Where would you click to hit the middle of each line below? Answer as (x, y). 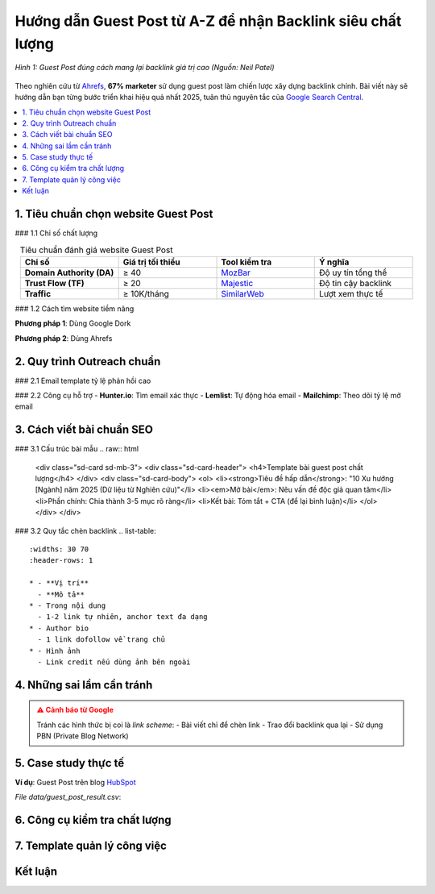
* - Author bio (59, 628)
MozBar (236, 272)
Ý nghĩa (334, 262)
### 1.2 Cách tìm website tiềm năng (75, 308)
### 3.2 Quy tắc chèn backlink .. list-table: (85, 530)
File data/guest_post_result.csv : (68, 797)
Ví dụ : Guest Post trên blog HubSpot (75, 783)
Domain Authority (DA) (69, 272)
